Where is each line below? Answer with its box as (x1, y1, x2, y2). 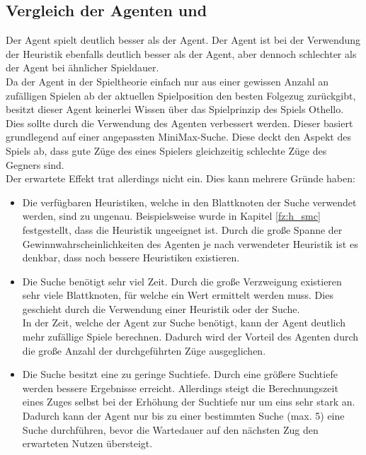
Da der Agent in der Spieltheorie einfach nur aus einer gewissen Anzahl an (6, 73, 329, 88)
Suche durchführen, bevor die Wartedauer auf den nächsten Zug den (22, 422, 319, 437)
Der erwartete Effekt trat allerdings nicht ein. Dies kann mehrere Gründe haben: (6, 171, 355, 186)
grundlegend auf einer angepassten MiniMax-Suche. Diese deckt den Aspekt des (6, 129, 351, 144)
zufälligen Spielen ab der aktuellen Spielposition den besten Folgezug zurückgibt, (6, 88, 356, 102)
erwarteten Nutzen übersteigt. (22, 436, 153, 451)
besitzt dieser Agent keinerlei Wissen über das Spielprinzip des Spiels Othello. (6, 102, 344, 117)
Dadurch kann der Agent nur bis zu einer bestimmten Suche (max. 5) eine (22, 408, 345, 423)
